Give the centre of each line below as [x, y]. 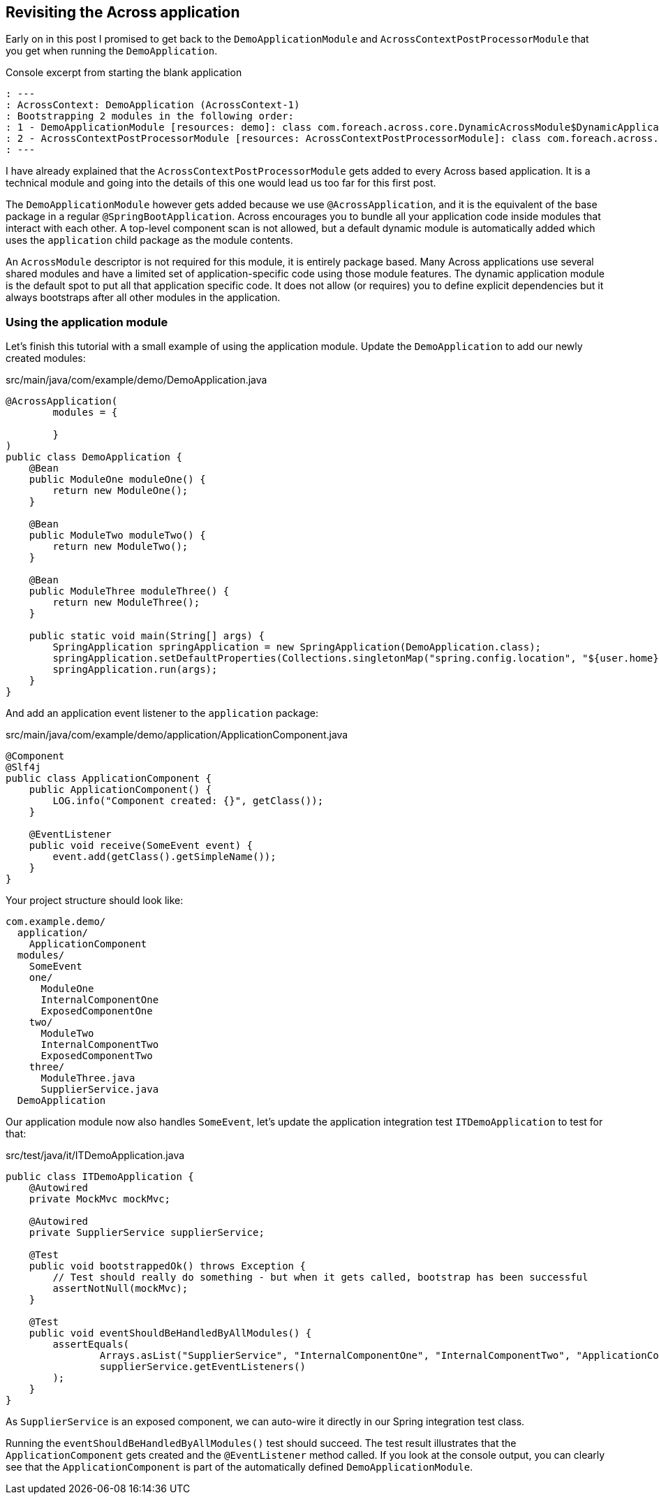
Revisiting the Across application [123, 12]
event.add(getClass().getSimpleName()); [164, 857]
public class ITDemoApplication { [100, 1177]
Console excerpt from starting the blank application [124, 73]
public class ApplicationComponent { [109, 779]
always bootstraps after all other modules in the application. [143, 298]
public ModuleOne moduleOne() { [117, 480]
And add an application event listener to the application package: [162, 713]
